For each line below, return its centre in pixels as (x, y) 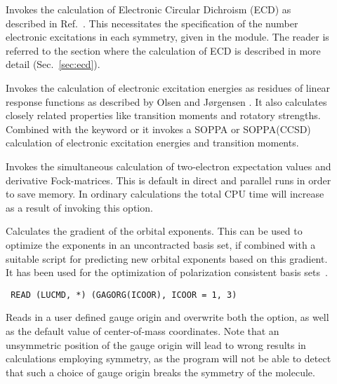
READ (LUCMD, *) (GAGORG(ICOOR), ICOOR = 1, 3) (124, 295)
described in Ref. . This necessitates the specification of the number (152, 23)
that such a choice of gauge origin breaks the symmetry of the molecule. (160, 372)
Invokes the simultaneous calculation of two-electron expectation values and (168, 166)
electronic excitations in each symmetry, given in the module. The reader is (167, 37)
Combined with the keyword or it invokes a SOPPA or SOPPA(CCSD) (158, 129)
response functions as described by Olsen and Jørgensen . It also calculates (166, 101)
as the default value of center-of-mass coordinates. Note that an (143, 330)
